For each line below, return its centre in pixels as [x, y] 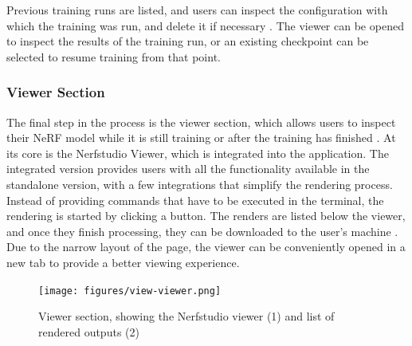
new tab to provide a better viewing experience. [123, 262]
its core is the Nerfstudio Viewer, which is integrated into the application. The [198, 153]
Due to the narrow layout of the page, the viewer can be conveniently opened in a [206, 247]
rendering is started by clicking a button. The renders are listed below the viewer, [206, 216]
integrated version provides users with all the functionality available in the [188, 169]
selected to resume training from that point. [114, 56]
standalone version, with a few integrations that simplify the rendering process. [200, 184]
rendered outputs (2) [89, 331]
